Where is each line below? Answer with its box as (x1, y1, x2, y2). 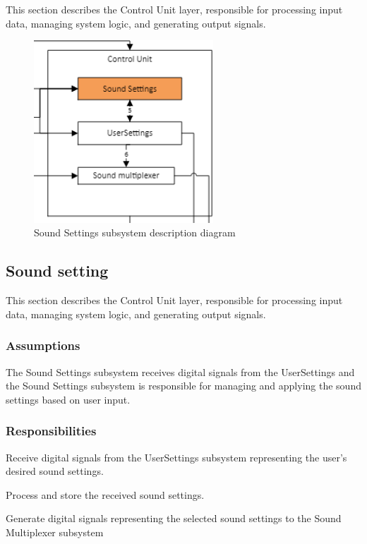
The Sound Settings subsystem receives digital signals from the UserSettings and (6, 364, 355, 379)
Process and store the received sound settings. (6, 487, 205, 502)
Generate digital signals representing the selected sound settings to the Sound (6, 511, 342, 526)
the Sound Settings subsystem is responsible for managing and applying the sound (6, 378, 361, 393)
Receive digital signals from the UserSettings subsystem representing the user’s (6, 449, 347, 464)
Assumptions (6, 337, 80, 354)
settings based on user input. (6, 392, 131, 406)
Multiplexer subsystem (6, 524, 104, 539)
